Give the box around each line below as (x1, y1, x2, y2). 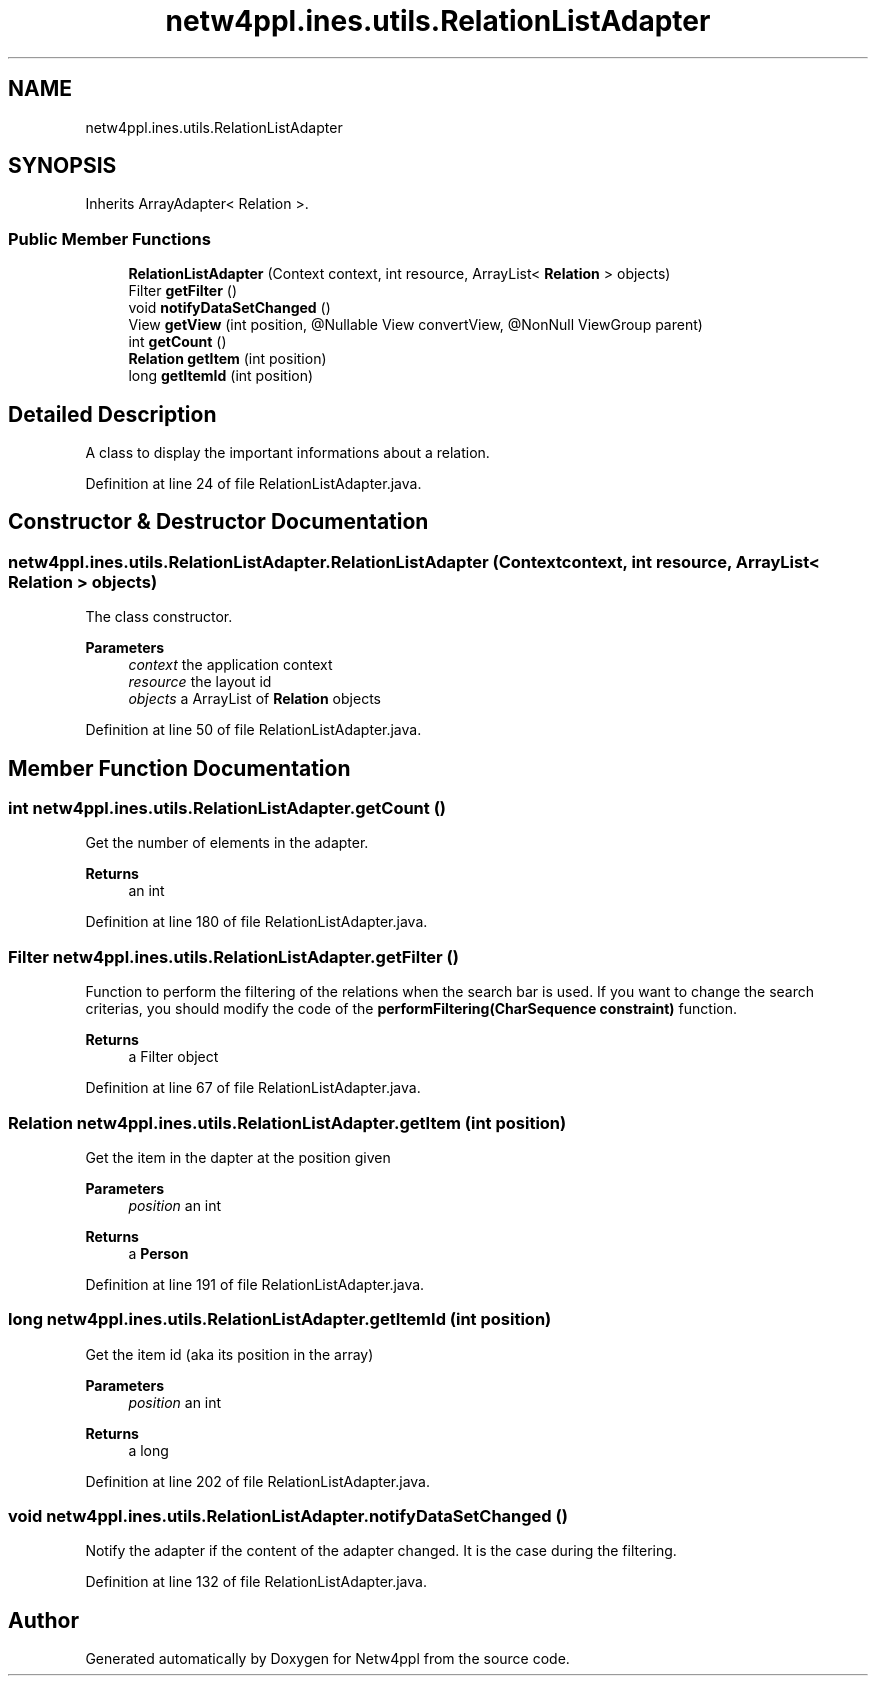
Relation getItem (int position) (128, 350, 327, 368)
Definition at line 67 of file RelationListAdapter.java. (85, 1079, 421, 1097)
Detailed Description (8, 401, 217, 427)
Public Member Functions (8, 228, 211, 249)
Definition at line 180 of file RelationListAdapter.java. (85, 913, 428, 931)
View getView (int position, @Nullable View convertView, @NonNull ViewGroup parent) (128, 316, 703, 334)
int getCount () (128, 333, 227, 351)
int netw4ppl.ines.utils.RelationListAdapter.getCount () (8, 798, 446, 819)
